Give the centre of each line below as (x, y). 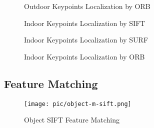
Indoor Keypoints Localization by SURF (86, 40)
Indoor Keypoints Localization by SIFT (85, 23)
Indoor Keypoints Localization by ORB (84, 56)
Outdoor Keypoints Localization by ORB (87, 6)
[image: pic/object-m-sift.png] (78, 104)
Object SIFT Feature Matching (72, 120)
